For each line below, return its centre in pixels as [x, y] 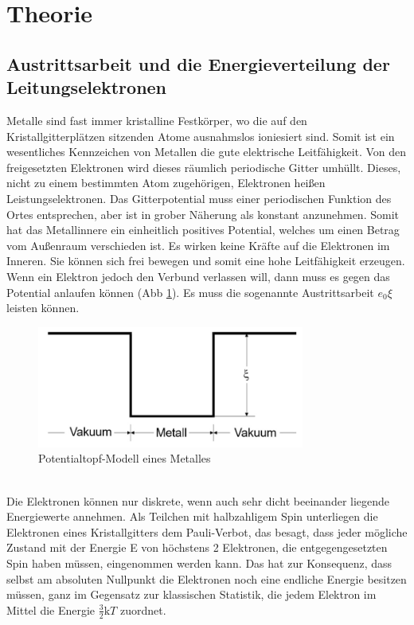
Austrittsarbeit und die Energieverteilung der [198, 63]
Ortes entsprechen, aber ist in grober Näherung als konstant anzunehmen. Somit [203, 214]
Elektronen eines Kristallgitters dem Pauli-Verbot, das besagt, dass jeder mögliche [207, 531]
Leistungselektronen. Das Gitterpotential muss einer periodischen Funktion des [199, 198]
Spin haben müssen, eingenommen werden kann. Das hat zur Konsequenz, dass [199, 563]
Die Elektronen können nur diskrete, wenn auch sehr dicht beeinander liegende [198, 500]
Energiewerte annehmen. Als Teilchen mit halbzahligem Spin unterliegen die [192, 516]
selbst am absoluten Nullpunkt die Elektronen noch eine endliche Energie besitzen [207, 578]
